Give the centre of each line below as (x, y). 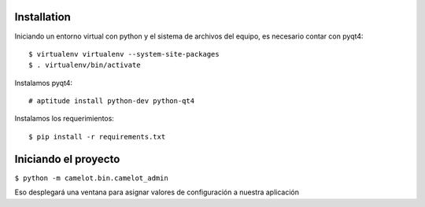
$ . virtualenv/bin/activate (85, 65)
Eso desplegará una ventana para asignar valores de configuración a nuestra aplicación (157, 192)
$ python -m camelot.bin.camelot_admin (91, 178)
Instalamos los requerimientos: (64, 119)
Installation (42, 17)
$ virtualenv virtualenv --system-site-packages (124, 54)
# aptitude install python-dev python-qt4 (112, 101)
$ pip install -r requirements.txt (97, 137)
